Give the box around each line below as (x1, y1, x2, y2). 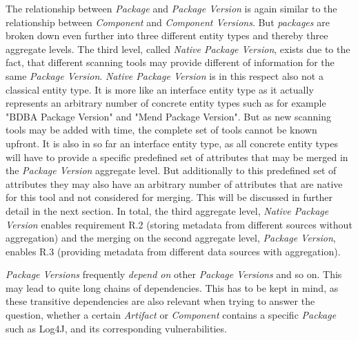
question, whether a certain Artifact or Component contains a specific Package (6, 308, 337, 322)
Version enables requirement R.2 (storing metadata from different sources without (6, 217, 352, 231)
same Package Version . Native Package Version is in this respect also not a (6, 68, 324, 83)
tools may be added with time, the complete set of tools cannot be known (6, 123, 317, 137)
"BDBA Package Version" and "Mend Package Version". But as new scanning (6, 109, 332, 123)
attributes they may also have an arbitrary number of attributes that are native (6, 176, 343, 191)
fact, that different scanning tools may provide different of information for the (6, 55, 335, 70)
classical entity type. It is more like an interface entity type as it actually (6, 82, 314, 96)
